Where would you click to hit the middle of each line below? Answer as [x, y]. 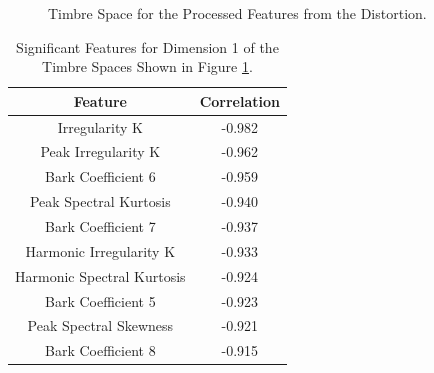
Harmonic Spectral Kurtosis [100, 275]
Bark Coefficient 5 [100, 300]
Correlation [239, 100]
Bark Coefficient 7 [100, 226]
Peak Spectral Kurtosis [100, 201]
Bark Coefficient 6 [100, 176]
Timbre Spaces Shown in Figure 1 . [147, 66]
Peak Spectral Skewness [100, 325]
